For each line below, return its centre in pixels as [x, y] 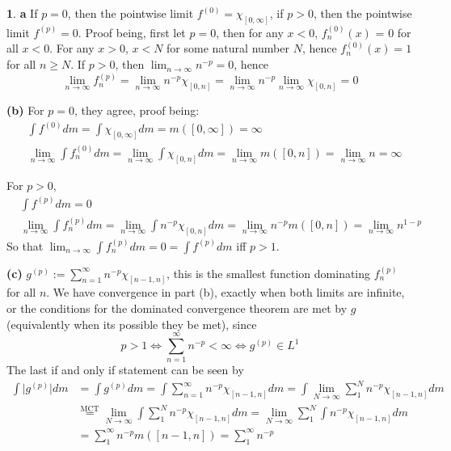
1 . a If [22, 13]
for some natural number [228, 48]
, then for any [250, 32]
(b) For [25, 110]
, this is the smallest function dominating [269, 273]
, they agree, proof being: [137, 110]
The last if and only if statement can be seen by [125, 370]
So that [25, 245]
